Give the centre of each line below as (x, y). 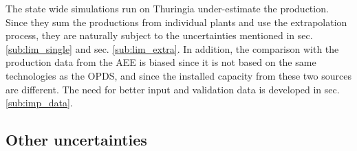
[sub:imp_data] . (39, 103)
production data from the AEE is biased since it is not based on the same (161, 62)
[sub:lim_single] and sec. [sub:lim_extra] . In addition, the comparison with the (172, 48)
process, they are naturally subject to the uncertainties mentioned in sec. (159, 35)
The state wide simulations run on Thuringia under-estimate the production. (167, 8)
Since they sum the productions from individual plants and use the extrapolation (176, 22)
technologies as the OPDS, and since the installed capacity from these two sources (179, 75)
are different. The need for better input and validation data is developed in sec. (173, 89)
